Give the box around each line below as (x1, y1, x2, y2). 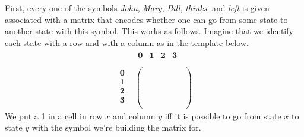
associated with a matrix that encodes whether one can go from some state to (5, 13, 288, 25)
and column (112, 109, 156, 122)
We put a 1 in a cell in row (5, 109, 103, 122)
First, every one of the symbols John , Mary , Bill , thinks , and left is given (5, 2, 270, 14)
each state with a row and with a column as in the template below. (5, 36, 249, 48)
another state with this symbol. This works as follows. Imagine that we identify (5, 25, 293, 37)
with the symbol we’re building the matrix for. (31, 121, 201, 133)
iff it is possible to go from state (164, 109, 281, 122)
